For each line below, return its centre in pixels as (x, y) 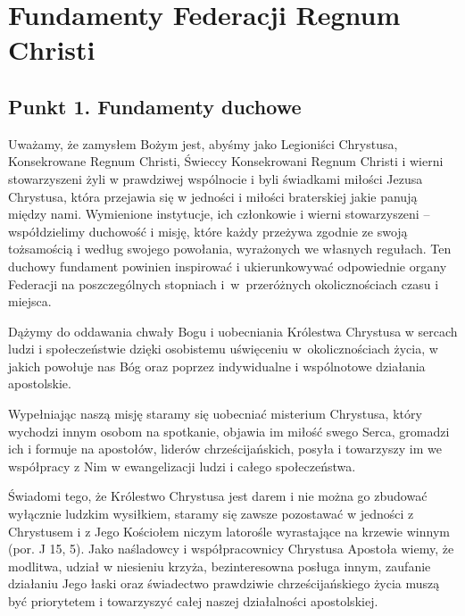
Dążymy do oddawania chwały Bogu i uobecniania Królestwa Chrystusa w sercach (233, 331)
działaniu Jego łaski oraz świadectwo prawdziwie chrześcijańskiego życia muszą (224, 583)
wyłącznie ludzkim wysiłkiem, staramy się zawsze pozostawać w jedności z (211, 514)
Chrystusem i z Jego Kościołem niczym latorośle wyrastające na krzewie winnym (229, 531)
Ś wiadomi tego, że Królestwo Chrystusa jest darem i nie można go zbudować (218, 496)
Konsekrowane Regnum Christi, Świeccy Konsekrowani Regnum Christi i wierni (226, 161)
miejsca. (30, 301)
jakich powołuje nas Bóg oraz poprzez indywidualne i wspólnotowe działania (217, 366)
